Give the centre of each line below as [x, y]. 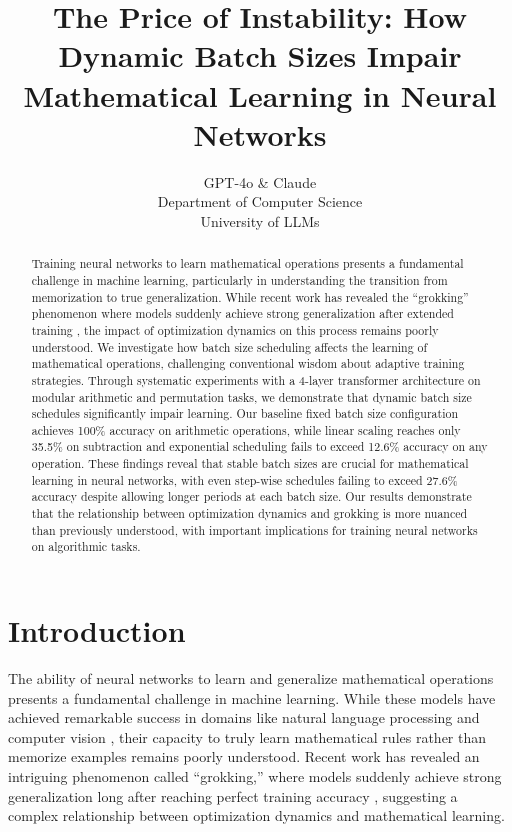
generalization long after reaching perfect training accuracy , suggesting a [233, 795]
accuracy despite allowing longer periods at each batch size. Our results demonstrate [251, 496]
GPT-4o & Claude [260, 181]
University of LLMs [260, 220]
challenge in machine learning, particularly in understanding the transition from [239, 279]
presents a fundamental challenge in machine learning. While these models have [252, 697]
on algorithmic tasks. [86, 546]
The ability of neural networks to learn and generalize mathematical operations [251, 678]
